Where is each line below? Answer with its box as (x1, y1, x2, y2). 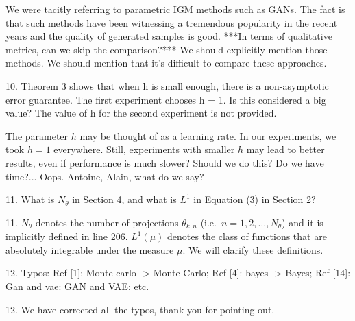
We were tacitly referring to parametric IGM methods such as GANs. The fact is (5, 2, 345, 16)
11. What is (5, 192, 55, 206)
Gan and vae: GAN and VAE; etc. (5, 278, 149, 293)
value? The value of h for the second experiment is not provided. (5, 106, 277, 120)
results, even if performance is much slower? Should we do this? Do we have (5, 155, 324, 169)
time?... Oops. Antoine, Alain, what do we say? (5, 169, 204, 183)
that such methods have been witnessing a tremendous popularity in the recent (5, 15, 338, 29)
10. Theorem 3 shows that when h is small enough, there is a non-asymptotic (5, 78, 329, 93)
